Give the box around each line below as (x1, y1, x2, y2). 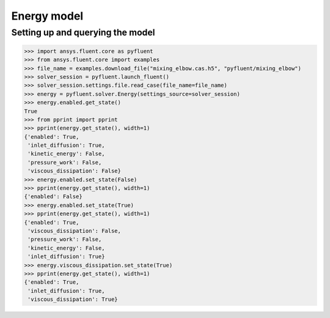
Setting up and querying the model (11, 27, 155, 38)
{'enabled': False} (24, 193, 82, 200)
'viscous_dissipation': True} (28, 296, 119, 303)
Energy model (11, 9, 84, 23)
